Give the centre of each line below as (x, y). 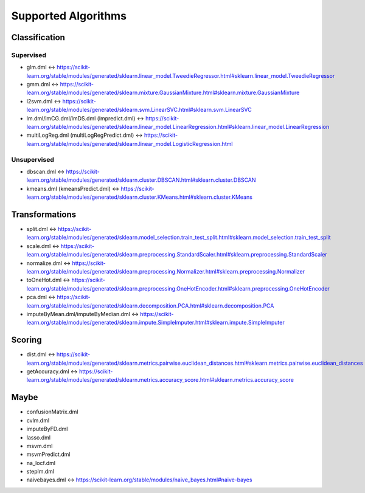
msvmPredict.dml (48, 454)
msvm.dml (40, 446)
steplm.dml (40, 472)
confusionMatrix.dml (52, 412)
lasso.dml (39, 437)
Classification (38, 37)
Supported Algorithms (69, 16)
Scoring (26, 340)
